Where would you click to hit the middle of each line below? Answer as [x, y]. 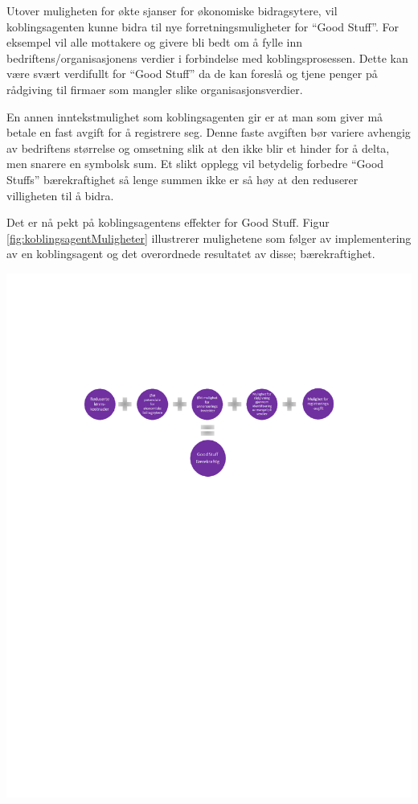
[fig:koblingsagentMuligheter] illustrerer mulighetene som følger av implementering [209, 238]
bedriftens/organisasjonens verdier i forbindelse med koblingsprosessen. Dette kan [207, 57]
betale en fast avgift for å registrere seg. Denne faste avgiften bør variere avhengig [209, 132]
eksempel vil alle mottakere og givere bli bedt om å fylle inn [155, 42]
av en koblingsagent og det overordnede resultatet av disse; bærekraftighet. [191, 254]
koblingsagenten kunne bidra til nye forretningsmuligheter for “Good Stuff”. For [203, 26]
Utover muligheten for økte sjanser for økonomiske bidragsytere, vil [172, 10]
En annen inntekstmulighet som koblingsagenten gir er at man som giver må [195, 116]
